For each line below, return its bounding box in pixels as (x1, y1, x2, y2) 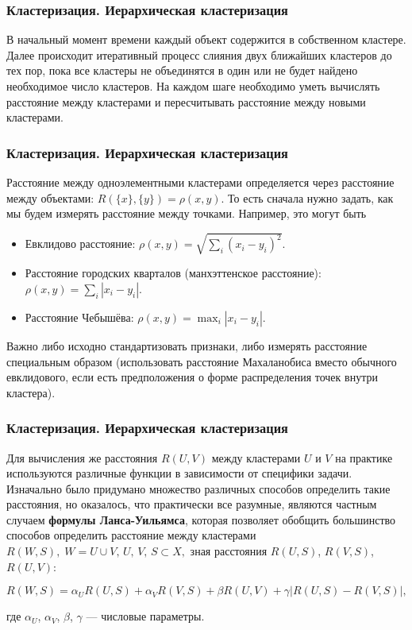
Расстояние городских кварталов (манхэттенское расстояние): (25, 265, 322, 281)
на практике (335, 449, 393, 466)
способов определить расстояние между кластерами (6, 527, 256, 543)
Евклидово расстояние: (25, 235, 136, 252)
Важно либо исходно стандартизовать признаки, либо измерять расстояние (6, 337, 368, 354)
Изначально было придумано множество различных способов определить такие (6, 480, 391, 497)
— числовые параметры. (86, 608, 205, 624)
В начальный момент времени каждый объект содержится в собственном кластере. (6, 31, 406, 48)
